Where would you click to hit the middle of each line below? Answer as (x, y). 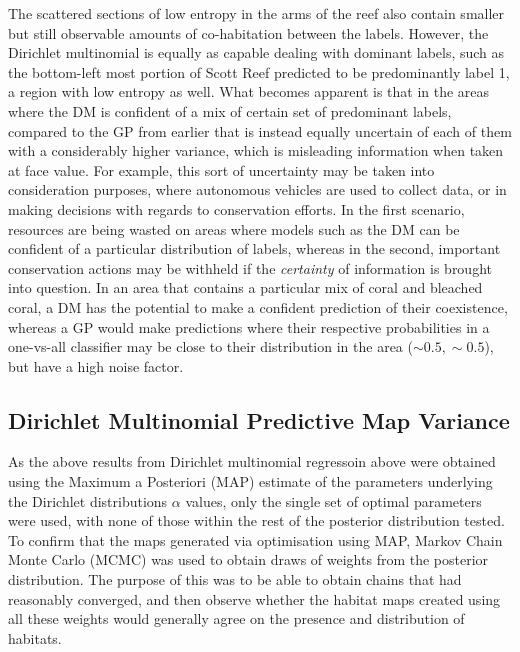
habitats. (35, 637)
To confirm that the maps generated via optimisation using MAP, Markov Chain (255, 539)
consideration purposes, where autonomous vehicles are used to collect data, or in (257, 189)
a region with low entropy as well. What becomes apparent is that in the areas (249, 91)
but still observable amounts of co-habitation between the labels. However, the (248, 32)
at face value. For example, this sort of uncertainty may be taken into (221, 169)
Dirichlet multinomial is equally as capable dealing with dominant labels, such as (256, 52)
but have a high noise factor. (96, 365)
